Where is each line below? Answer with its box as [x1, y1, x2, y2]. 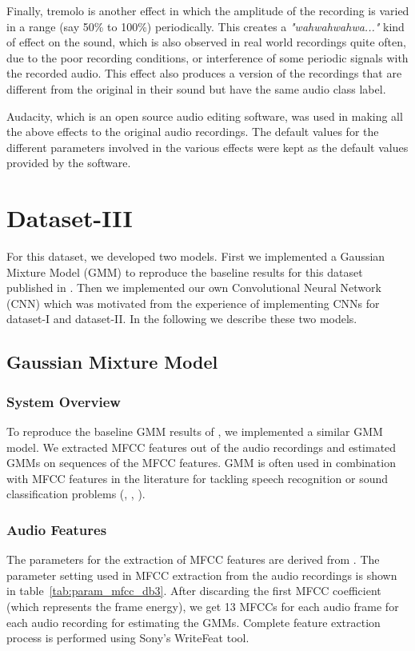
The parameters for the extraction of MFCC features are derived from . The [6, 551, 380, 568]
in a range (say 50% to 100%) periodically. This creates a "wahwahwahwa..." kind [6, 18, 405, 34]
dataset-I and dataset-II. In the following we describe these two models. [6, 310, 357, 327]
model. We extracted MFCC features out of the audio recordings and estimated [6, 438, 397, 455]
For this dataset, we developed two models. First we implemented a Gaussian [6, 248, 385, 265]
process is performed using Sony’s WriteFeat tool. [6, 629, 249, 646]
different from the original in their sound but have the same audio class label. [6, 80, 386, 97]
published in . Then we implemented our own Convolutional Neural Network [6, 279, 381, 296]
